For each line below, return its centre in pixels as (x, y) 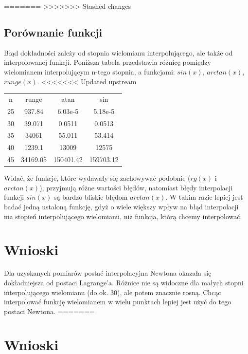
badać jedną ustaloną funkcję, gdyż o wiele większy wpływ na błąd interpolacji (121, 207)
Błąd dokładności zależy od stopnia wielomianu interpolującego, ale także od (118, 52)
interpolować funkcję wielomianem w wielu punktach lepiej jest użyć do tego (118, 302)
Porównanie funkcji (53, 32)
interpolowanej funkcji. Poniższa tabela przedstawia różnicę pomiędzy (107, 62)
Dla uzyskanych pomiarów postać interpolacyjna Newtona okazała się (108, 273)
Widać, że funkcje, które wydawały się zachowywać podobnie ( (97, 178)
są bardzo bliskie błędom (91, 197)
